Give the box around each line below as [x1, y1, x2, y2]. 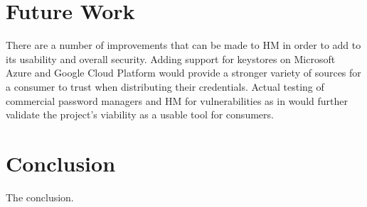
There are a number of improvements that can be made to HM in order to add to [6, 38, 361, 52]
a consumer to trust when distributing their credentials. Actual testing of [6, 79, 324, 94]
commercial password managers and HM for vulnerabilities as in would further [6, 93, 348, 108]
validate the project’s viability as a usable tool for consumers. [6, 107, 274, 122]
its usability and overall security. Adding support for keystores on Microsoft [6, 51, 336, 66]
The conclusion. [6, 189, 74, 204]
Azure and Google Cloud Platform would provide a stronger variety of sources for [6, 65, 361, 80]
